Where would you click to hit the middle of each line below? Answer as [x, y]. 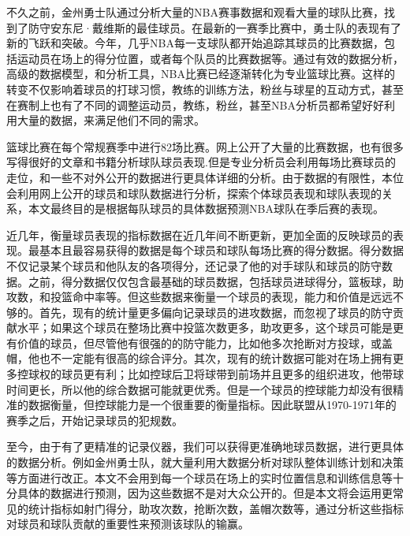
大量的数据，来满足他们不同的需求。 [111, 120]
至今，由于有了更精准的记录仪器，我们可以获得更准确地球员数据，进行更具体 [205, 447]
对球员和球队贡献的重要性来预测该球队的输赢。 [128, 524]
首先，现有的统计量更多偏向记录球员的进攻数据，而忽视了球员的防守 [216, 312]
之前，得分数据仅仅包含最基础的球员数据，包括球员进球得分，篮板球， [210, 281]
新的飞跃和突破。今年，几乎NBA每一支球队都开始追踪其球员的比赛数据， [195, 43]
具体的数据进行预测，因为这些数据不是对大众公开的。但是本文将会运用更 [205, 493]
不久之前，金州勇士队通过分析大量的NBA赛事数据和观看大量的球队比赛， [195, 12]
